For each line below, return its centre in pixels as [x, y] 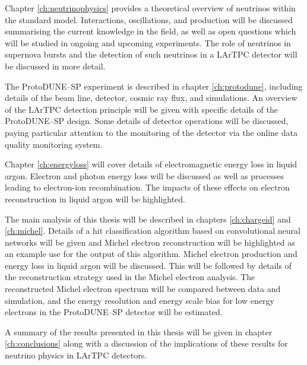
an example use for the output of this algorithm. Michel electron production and [151, 254]
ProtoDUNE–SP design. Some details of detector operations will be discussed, [147, 121]
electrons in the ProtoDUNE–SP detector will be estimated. [114, 312]
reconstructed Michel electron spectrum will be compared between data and [143, 289]
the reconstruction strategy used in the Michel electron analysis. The [130, 277]
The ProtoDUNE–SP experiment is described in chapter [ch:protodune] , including [154, 86]
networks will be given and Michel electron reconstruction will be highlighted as [150, 242]
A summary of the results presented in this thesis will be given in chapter [139, 331]
